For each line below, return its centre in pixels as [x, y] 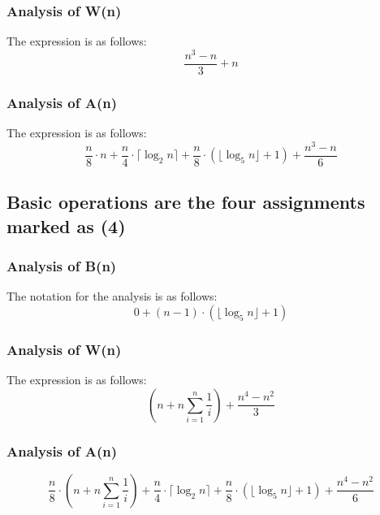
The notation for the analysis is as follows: [112, 296]
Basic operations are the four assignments [186, 202]
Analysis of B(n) [62, 266]
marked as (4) [66, 225]
